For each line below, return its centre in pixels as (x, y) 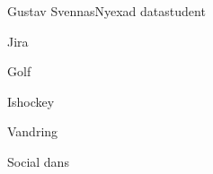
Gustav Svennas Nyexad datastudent (106, 11)
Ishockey (31, 101)
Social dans (38, 161)
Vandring (33, 131)
